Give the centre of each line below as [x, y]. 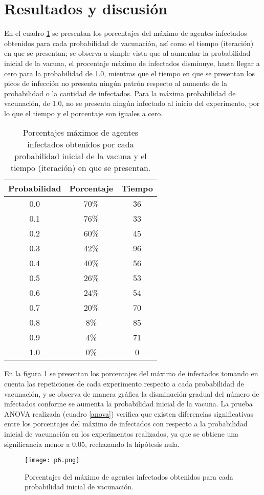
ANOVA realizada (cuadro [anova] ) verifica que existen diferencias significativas [129, 413]
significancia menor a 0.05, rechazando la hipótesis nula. [92, 444]
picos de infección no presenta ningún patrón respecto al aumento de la [116, 83]
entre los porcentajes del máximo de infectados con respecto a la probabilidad [126, 424]
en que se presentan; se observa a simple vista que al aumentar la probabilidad [127, 53]
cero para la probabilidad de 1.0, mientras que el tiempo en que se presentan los [130, 73]
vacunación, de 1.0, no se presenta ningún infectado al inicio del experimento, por [132, 103]
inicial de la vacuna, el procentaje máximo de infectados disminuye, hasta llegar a [132, 63]
